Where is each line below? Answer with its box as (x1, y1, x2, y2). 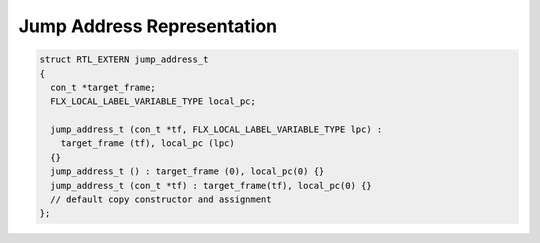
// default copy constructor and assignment (50, 194, 272, 205)
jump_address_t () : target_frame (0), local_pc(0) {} (50, 166, 325, 177)
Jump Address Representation (18, 15, 278, 37)
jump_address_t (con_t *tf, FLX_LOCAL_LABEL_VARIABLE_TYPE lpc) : (50, 124, 383, 135)
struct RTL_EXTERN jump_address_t (39, 54, 209, 65)
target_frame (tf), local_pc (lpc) (60, 138, 235, 149)
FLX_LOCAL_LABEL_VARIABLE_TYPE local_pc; (50, 96, 257, 107)
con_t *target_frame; (50, 81, 157, 93)
